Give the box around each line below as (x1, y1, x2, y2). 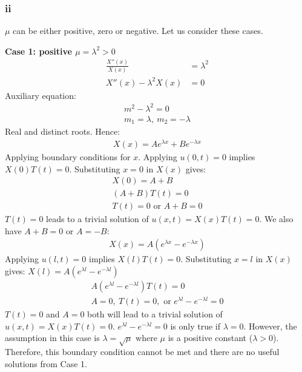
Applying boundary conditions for (5, 150, 131, 163)
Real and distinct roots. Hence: (5, 125, 120, 138)
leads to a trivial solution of (46, 212, 149, 225)
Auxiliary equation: (5, 89, 76, 101)
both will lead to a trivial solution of (87, 308, 223, 320)
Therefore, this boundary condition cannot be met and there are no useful (5, 345, 280, 358)
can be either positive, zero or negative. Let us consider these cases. (13, 24, 263, 37)
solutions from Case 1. (5, 357, 87, 370)
